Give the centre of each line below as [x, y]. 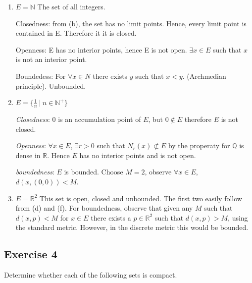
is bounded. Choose [94, 172]
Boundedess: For [41, 76]
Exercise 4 [31, 254]
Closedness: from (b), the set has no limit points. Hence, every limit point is [131, 23]
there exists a [111, 217]
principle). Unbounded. [51, 85]
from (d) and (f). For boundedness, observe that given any [104, 208]
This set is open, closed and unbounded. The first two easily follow [141, 198]
